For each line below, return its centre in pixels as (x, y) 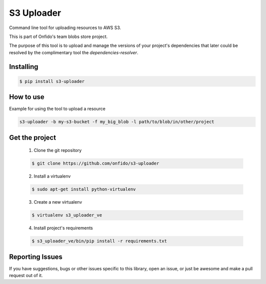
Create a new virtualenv (58, 202)
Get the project (33, 137)
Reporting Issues (36, 257)
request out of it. (26, 275)
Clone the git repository (58, 150)
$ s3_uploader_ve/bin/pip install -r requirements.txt (99, 241)
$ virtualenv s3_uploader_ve (67, 215)
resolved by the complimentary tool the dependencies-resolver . (74, 52)
